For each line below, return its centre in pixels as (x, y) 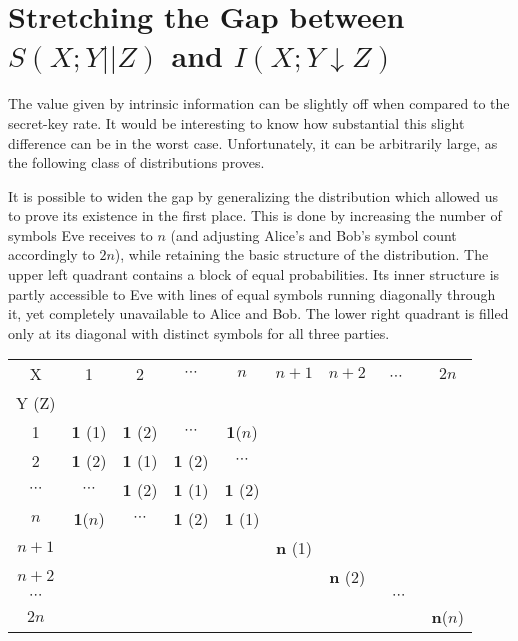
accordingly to (51, 254)
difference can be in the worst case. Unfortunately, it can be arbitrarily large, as (253, 142)
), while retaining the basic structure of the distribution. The (301, 254)
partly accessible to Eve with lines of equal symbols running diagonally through (252, 293)
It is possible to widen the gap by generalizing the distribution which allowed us (253, 195)
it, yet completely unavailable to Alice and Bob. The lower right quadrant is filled (258, 313)
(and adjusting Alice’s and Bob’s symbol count (313, 234)
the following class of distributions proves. (136, 162)
